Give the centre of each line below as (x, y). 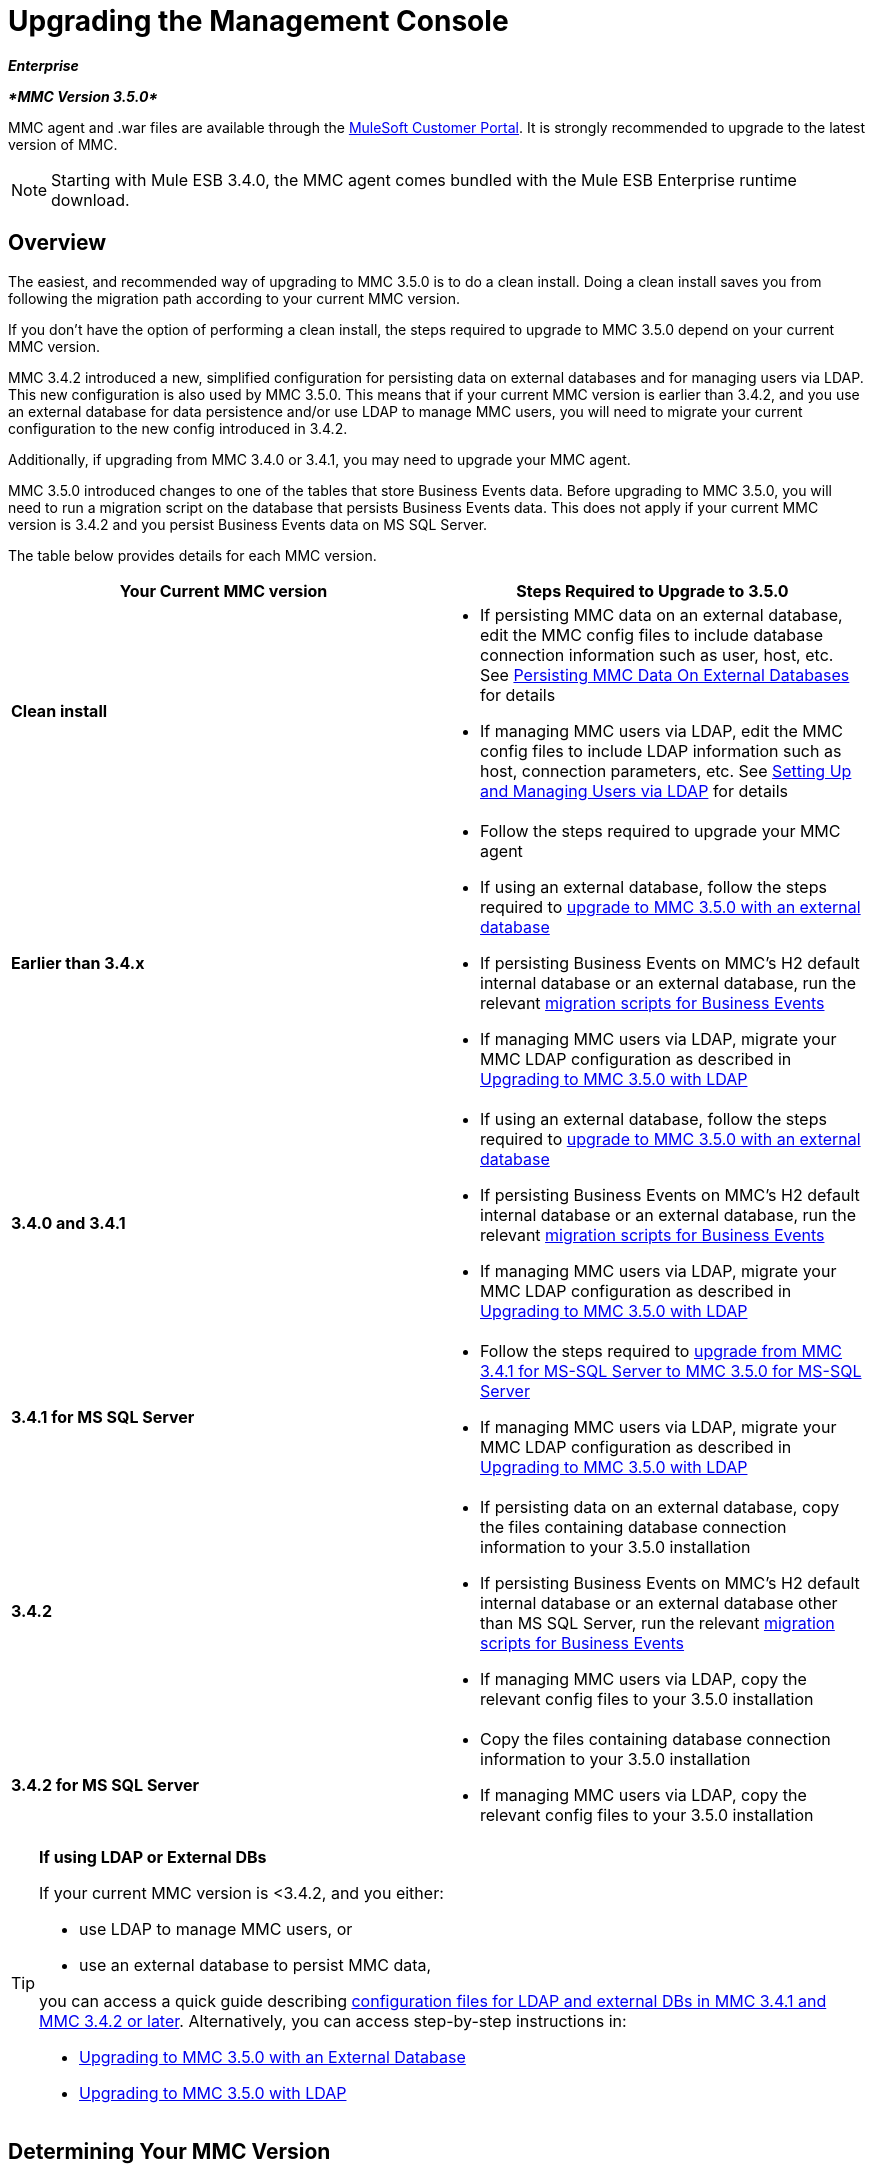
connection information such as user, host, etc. (657, 654)
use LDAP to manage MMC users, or (216, 1928)
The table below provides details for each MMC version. (192, 555)
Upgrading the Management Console (258, 21)
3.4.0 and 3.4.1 (68, 1222)
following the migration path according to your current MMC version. (234, 298)
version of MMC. (63, 144)
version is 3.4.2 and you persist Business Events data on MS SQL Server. (248, 524)
